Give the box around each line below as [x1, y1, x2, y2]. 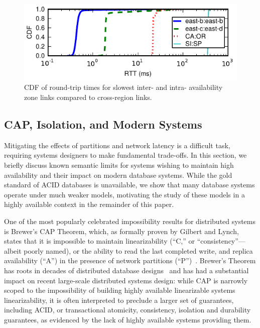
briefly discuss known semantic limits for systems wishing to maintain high [4, 160, 234, 170]
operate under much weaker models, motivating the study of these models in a [4, 189, 245, 199]
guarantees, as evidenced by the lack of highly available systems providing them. [4, 314, 251, 324]
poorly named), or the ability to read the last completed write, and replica [24, 245, 253, 256]
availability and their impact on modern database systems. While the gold [4, 169, 232, 180]
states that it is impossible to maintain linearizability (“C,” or [4, 236, 195, 246]
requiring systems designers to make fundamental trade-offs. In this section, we [4, 150, 247, 160]
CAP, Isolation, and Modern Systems [4, 117, 202, 132]
